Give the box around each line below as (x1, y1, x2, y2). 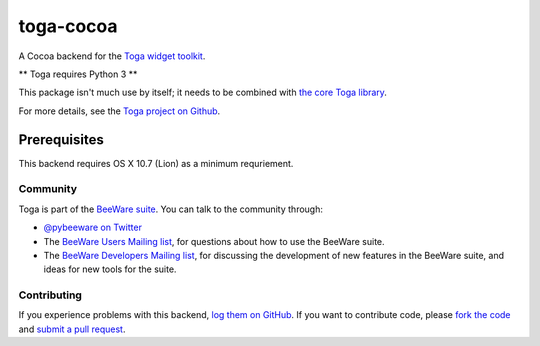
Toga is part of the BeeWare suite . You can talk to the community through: (18, 203, 324, 215)
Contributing (18, 288, 82, 302)
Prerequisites (18, 131, 104, 148)
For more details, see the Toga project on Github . (18, 105, 221, 117)
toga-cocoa (18, 15, 119, 37)
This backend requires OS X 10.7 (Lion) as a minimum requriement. (18, 157, 294, 169)
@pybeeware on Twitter (43, 221, 142, 234)
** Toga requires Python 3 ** (18, 68, 138, 80)
